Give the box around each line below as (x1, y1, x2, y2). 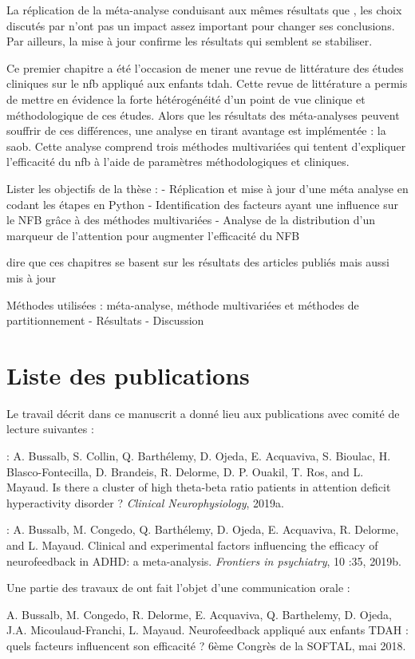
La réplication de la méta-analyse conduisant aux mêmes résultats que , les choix (6, 2, 402, 18)
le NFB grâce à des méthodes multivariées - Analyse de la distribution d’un (6, 211, 376, 228)
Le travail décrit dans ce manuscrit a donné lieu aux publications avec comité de (6, 404, 400, 421)
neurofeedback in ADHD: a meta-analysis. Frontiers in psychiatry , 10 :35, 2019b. (6, 552, 401, 569)
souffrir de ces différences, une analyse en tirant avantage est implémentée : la (6, 122, 386, 139)
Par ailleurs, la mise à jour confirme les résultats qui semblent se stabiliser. (6, 33, 373, 49)
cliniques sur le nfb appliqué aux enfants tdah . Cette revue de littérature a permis (6, 75, 408, 92)
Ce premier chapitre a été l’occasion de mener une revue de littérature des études (6, 59, 404, 76)
